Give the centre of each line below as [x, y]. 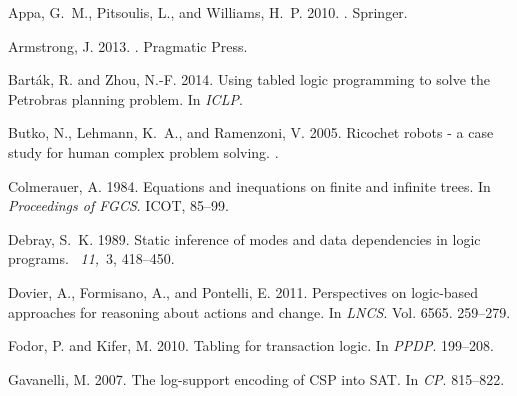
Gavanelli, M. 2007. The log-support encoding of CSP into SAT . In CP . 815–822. [256, 378]
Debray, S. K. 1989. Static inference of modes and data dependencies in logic [244, 238]
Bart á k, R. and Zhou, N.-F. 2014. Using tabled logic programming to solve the [249, 79]
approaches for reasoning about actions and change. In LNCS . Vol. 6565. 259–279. [259, 311]
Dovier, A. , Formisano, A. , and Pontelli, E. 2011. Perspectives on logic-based [243, 291]
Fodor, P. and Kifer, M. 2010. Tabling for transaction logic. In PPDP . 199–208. [251, 345]
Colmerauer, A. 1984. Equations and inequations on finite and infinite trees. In [249, 185]
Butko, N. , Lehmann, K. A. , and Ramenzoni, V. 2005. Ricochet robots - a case [251, 132]
